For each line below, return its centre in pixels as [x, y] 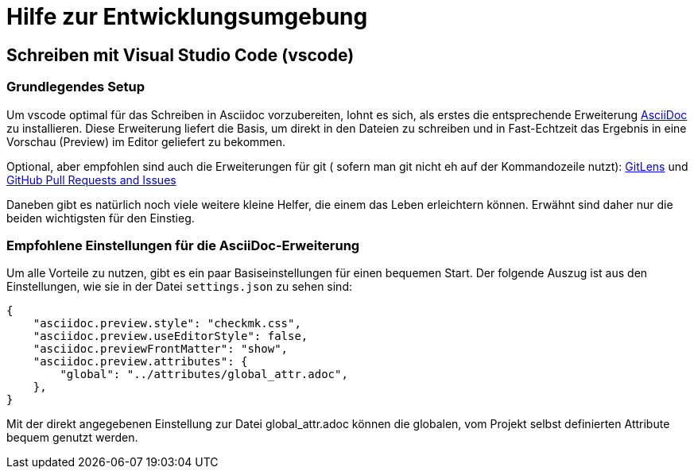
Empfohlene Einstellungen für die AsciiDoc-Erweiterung [183, 245]
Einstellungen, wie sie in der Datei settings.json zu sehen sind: [179, 287]
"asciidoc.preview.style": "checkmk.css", [167, 324]
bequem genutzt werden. [72, 438]
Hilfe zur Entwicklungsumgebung [187, 17]
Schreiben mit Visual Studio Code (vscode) [180, 55]
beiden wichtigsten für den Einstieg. [101, 218]
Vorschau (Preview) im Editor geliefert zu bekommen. [146, 141]
